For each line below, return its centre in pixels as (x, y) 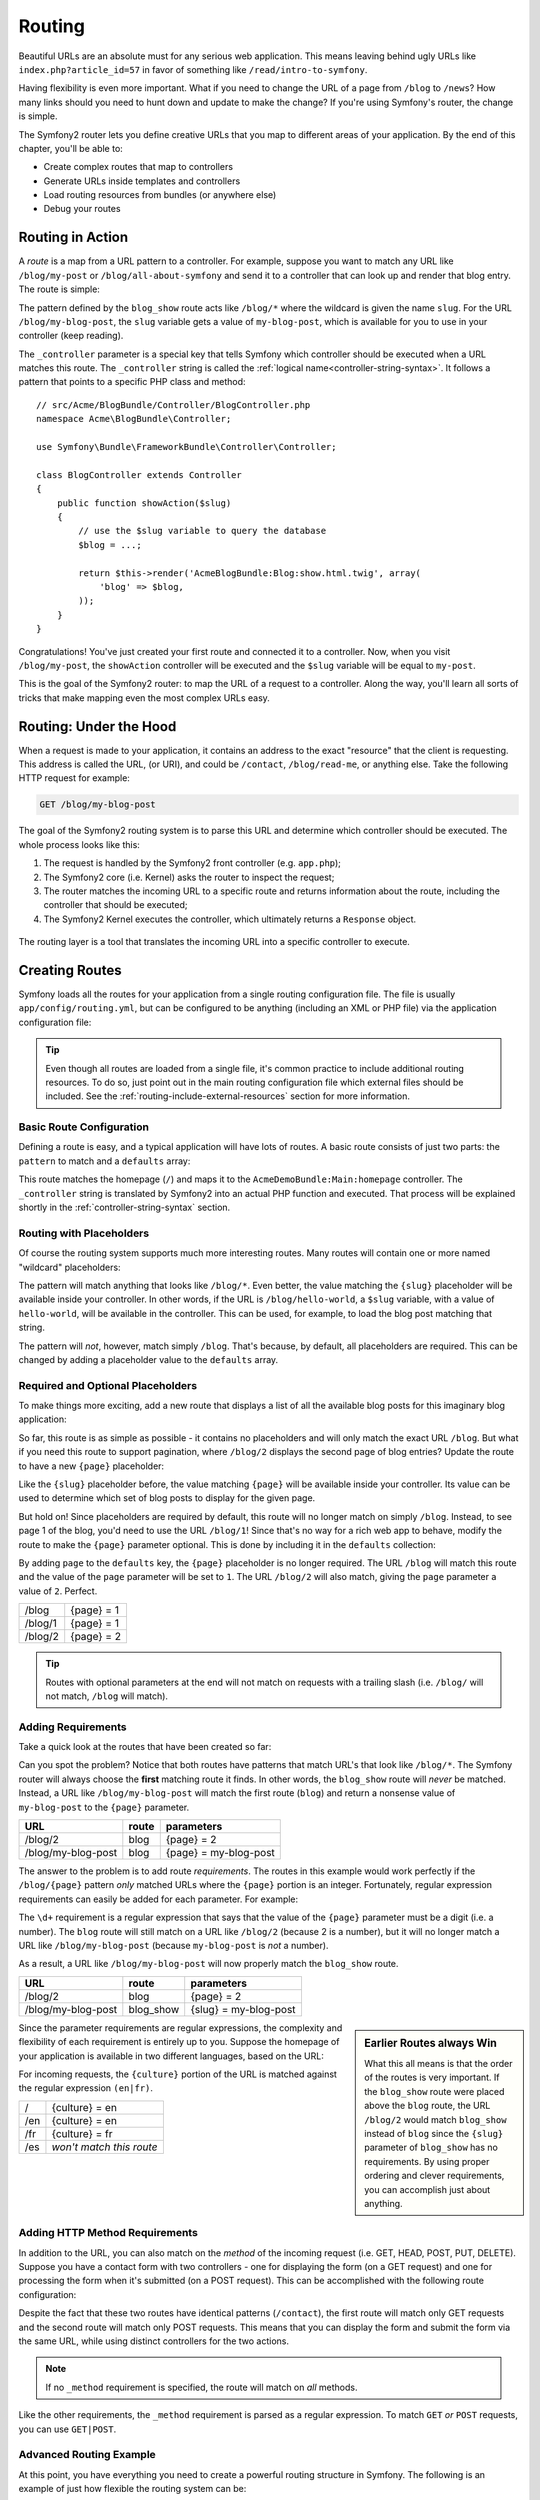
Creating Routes (70, 970)
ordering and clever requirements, (434, 2176)
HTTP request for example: (74, 778)
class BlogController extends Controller (139, 474)
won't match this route (104, 2147)
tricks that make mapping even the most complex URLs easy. (144, 697)
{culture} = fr (82, 2133)
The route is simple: (59, 289)
